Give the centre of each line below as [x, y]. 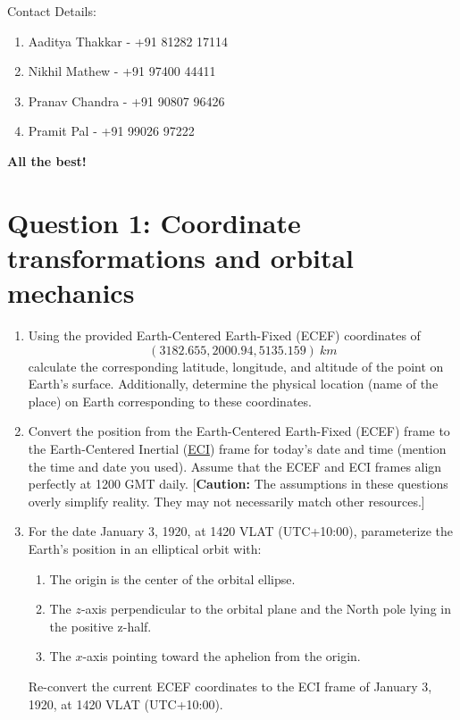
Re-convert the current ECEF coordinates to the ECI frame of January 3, [230, 686]
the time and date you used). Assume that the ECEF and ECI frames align [235, 466]
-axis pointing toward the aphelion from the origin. [222, 656]
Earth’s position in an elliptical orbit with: [145, 548]
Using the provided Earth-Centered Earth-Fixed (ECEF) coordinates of [224, 335]
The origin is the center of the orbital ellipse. [172, 578]
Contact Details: [52, 11]
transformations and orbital [181, 257]
